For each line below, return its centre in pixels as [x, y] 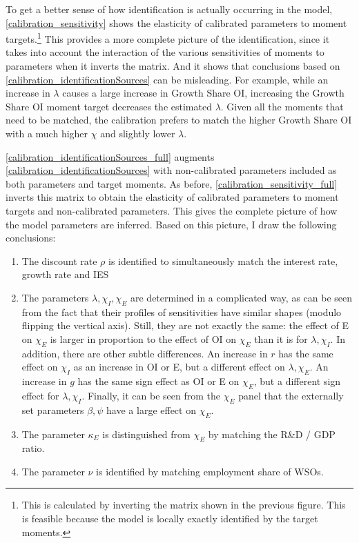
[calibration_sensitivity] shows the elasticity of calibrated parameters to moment [176, 22]
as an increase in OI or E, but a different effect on [179, 367]
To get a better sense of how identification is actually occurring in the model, [169, 9]
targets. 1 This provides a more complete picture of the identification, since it [168, 38]
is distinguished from [146, 434]
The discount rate [59, 260]
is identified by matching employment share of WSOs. [210, 471]
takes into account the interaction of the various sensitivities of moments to [165, 52]
